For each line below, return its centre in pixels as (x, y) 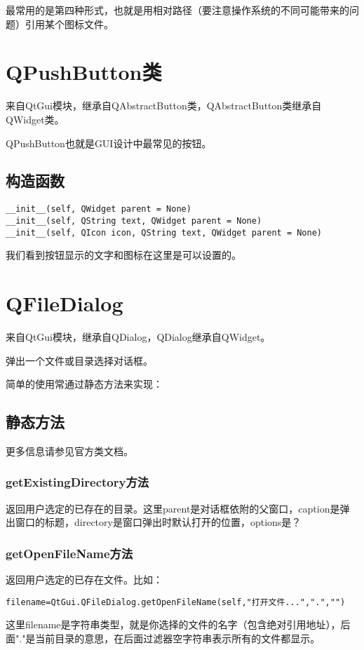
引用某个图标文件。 (69, 23)
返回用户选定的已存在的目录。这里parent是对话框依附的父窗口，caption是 (173, 508)
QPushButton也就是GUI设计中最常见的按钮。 (109, 143)
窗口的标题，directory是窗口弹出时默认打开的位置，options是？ (158, 522)
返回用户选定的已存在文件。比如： (84, 580)
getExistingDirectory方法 (77, 482)
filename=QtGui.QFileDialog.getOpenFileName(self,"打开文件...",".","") (176, 602)
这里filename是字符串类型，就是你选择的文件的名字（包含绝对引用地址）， (173, 624)
